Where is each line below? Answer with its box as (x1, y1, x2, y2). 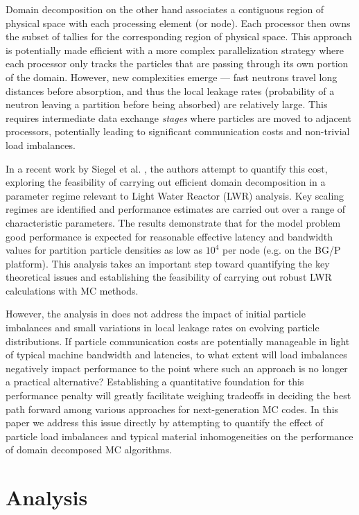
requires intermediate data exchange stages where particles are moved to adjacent (6, 110, 351, 125)
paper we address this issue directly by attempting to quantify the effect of (6, 415, 324, 430)
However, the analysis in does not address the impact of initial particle (6, 306, 306, 321)
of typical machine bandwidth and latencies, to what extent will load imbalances (6, 347, 347, 362)
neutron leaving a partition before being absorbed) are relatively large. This (6, 97, 328, 112)
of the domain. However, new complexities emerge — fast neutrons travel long (6, 69, 338, 84)
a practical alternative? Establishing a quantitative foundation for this (6, 374, 304, 389)
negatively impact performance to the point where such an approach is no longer (6, 360, 348, 375)
